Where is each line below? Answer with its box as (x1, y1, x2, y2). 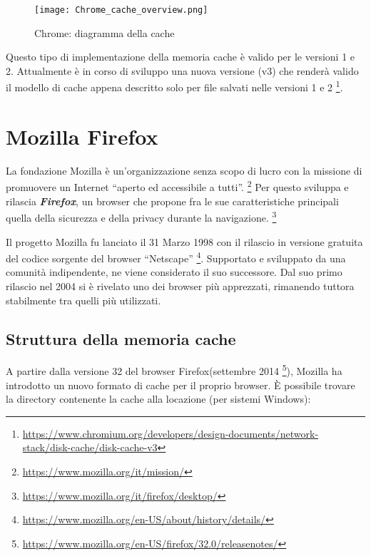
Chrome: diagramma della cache (34, 25, 175, 40)
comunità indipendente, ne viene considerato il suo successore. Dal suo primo (6, 264, 342, 279)
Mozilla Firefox (6, 121, 158, 150)
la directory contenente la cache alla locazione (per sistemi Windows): (6, 391, 311, 406)
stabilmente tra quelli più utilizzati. (6, 292, 161, 307)
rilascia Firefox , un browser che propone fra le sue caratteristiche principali (6, 193, 339, 208)
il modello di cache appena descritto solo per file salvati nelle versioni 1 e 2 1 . (6, 78, 343, 95)
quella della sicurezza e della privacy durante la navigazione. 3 (6, 208, 277, 225)
